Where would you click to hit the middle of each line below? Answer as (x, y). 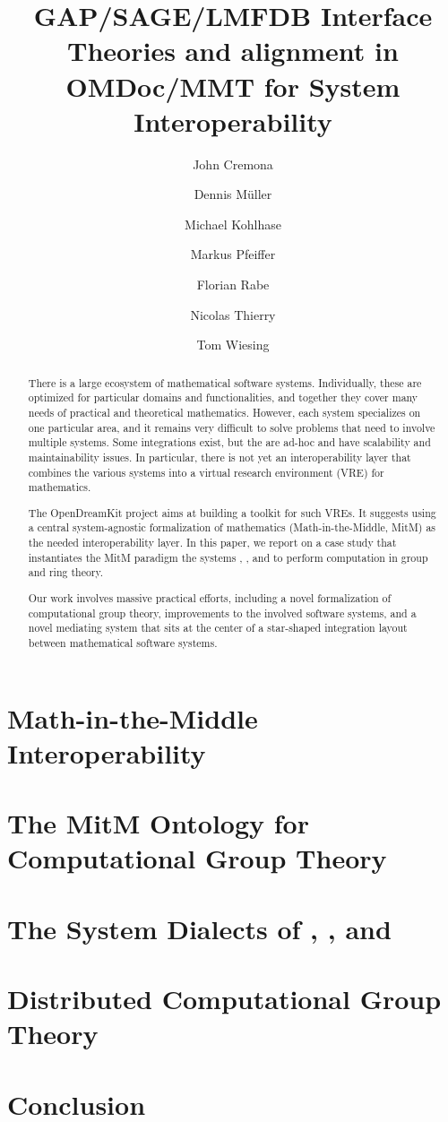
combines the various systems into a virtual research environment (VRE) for (206, 472)
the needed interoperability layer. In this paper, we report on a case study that (212, 543)
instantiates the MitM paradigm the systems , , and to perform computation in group (228, 557)
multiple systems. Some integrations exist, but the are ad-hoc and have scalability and (229, 442)
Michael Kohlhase (233, 224)
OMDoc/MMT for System (233, 86)
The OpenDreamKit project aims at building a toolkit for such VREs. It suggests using (232, 512)
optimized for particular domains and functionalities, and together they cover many (223, 397)
